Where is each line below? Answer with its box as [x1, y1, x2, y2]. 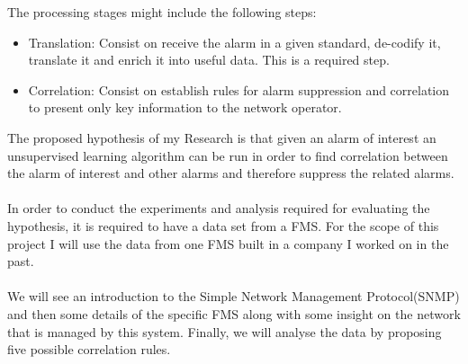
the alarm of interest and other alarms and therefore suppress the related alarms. [7, 164, 454, 182]
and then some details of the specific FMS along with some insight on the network [7, 304, 461, 323]
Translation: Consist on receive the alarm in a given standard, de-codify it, [28, 32, 441, 51]
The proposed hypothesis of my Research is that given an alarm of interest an [7, 128, 436, 146]
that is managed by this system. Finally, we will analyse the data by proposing [7, 322, 442, 341]
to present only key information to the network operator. [28, 98, 342, 117]
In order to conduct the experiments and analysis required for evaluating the [7, 199, 430, 218]
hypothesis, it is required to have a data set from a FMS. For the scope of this [7, 216, 439, 235]
